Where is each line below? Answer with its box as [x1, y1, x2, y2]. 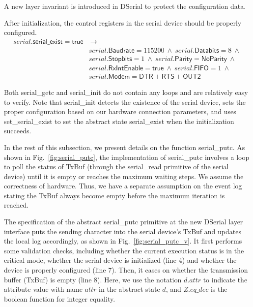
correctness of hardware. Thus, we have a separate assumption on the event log [4, 181, 242, 191]
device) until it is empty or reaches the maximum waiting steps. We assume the [4, 171, 244, 181]
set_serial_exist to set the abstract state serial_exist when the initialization [4, 116, 234, 126]
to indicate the [203, 274, 248, 284]
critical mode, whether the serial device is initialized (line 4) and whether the [4, 255, 237, 265]
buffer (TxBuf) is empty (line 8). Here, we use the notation [4, 274, 182, 284]
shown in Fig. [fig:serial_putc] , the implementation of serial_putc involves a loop [4, 152, 250, 162]
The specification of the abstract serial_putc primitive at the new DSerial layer [4, 216, 243, 227]
